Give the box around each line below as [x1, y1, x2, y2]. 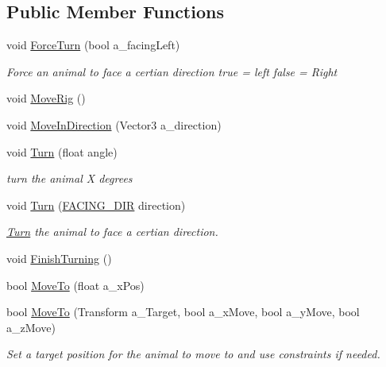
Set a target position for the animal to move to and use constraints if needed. [6, 346, 380, 362]
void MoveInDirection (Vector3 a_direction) [6, 116, 222, 133]
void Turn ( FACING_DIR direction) [6, 196, 186, 213]
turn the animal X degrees [6, 170, 133, 187]
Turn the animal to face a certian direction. [6, 223, 218, 240]
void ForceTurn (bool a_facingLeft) [6, 37, 180, 53]
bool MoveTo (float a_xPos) [6, 276, 145, 293]
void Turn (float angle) [6, 143, 118, 160]
